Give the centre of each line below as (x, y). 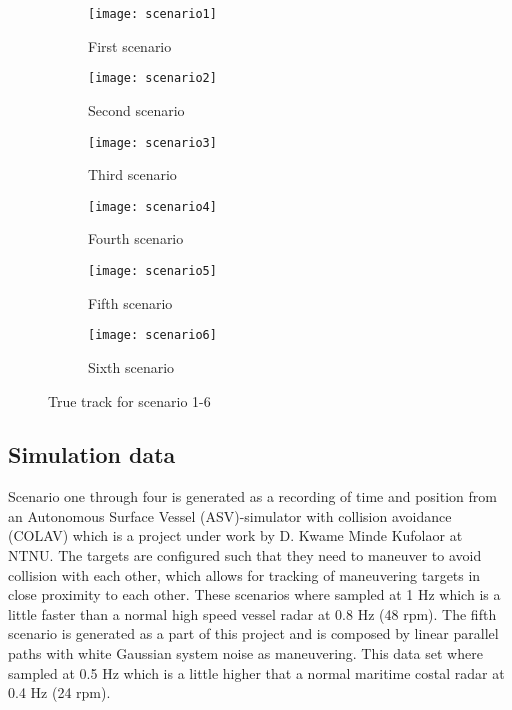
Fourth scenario (136, 238)
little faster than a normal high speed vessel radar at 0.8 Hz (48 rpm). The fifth (252, 613)
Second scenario (136, 109)
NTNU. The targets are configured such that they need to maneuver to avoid (245, 555)
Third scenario (132, 174)
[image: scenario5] (152, 271)
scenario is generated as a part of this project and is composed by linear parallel (253, 633)
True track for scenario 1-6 (129, 400)
